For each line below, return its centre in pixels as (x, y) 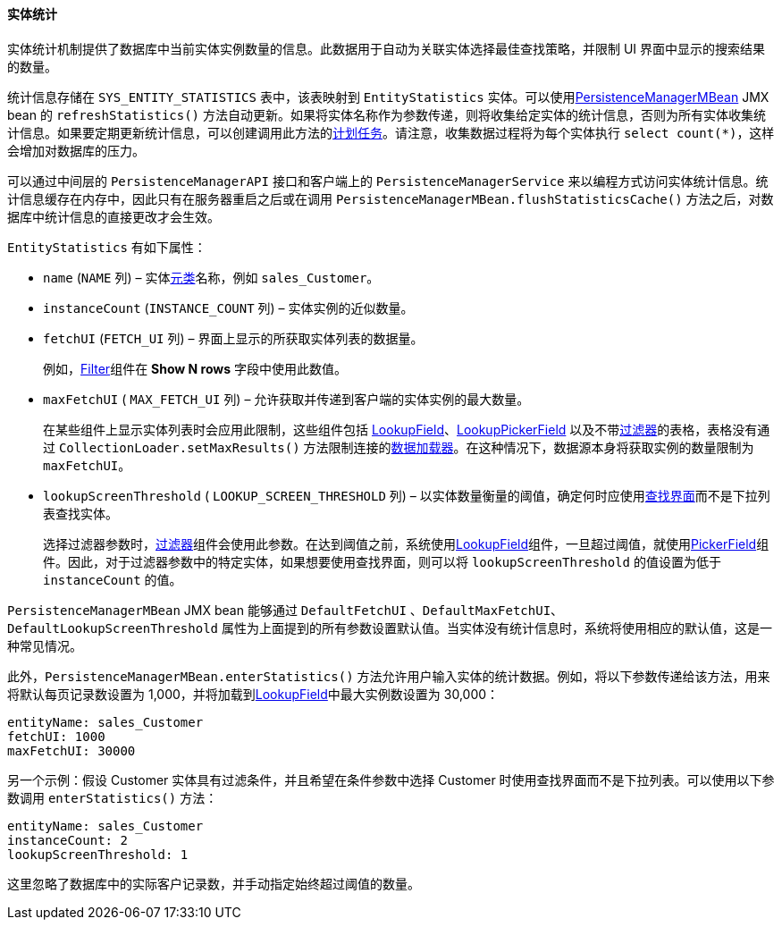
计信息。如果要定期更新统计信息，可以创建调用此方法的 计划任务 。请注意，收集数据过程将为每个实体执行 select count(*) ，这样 (391, 132)
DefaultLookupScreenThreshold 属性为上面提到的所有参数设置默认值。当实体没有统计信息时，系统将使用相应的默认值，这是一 (390, 628)
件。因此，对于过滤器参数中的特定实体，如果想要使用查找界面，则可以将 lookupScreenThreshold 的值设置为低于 (382, 561)
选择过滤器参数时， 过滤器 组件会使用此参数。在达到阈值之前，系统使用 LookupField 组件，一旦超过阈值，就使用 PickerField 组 (406, 544)
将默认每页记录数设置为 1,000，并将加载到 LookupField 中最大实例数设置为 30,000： (253, 694)
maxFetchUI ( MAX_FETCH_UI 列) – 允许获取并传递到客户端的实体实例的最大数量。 (286, 399)
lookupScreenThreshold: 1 (98, 854)
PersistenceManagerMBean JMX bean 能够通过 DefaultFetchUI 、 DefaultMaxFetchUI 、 (286, 610)
